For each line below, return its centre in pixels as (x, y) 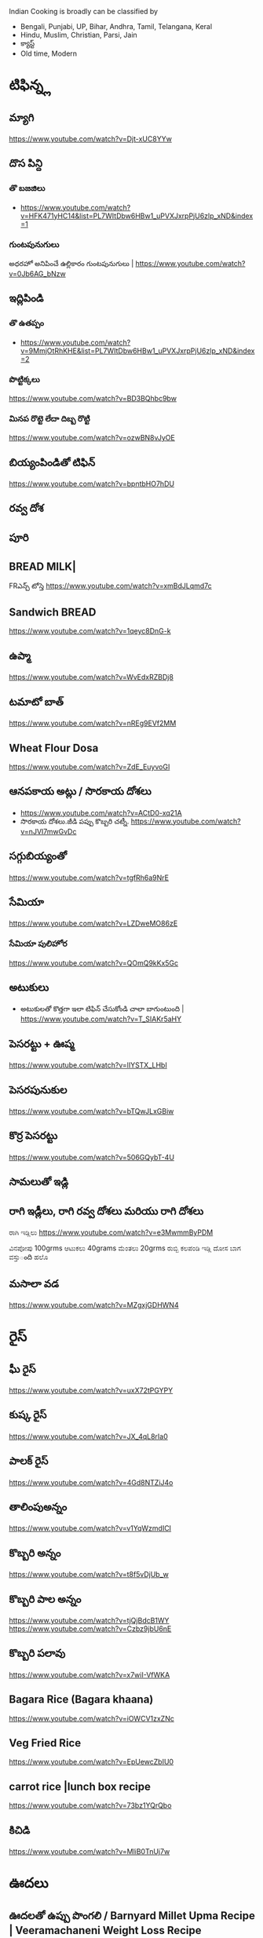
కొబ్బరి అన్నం (35, 1553)
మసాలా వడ (34, 1284)
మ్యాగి (22, 117)
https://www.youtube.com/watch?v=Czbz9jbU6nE (90, 1629)
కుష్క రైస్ (28, 1415)
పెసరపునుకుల (38, 1090)
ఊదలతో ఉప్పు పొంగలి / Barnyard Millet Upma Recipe (132, 1916)
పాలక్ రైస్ (29, 1461)
